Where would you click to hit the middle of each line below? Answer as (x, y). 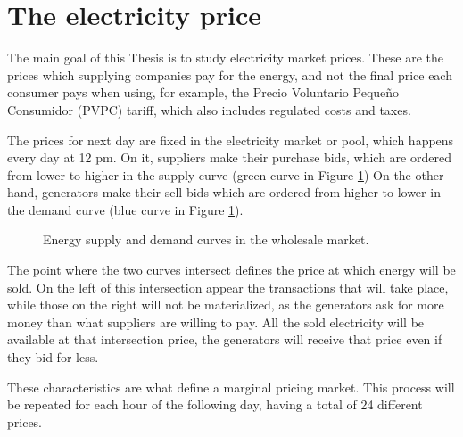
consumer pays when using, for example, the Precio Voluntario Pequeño (203, 92)
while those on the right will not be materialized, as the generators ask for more (226, 305)
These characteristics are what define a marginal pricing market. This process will (231, 387)
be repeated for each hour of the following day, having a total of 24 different (215, 404)
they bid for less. (53, 357)
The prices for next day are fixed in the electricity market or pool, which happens (231, 140)
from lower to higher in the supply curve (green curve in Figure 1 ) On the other (226, 174)
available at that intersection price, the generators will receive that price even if (225, 339)
